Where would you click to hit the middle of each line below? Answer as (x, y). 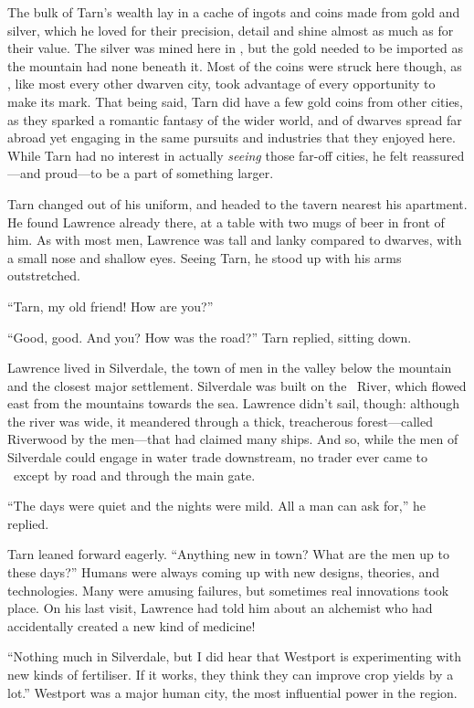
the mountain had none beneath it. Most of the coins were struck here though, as (235, 65)
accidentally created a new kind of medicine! (132, 625)
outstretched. (44, 275)
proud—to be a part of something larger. (159, 173)
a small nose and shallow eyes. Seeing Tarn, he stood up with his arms (205, 257)
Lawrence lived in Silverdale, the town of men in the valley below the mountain (230, 368)
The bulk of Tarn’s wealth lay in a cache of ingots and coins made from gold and (234, 12)
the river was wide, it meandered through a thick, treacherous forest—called (220, 421)
